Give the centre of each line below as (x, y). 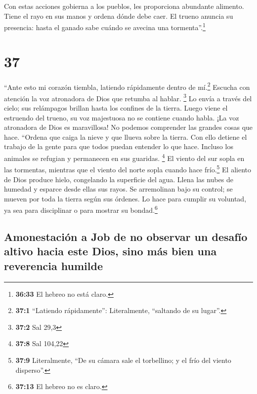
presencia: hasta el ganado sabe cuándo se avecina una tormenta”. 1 (105, 26)
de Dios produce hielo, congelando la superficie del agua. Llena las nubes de (119, 179)
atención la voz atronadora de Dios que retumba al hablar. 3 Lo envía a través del (128, 97)
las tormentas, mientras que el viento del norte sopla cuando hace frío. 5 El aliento (128, 169)
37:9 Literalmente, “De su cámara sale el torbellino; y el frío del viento (123, 360)
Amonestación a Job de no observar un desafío (126, 236)
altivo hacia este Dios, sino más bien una (110, 251)
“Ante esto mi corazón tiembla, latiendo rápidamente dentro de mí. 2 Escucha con (127, 86)
